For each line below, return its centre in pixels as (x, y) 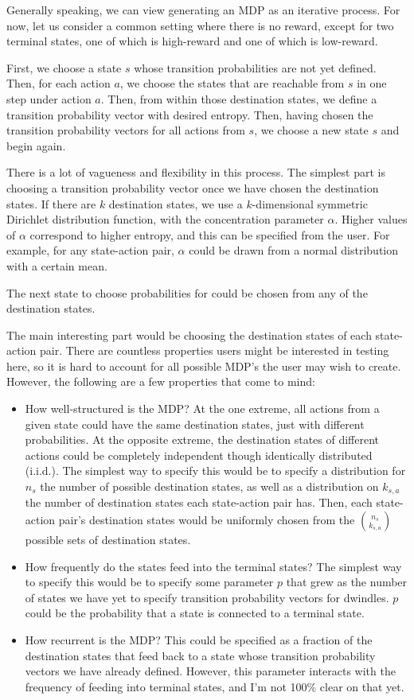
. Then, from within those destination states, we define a (239, 98)
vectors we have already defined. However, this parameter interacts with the (210, 671)
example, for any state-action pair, (90, 250)
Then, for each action (59, 83)
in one (372, 83)
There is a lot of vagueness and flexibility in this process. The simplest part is (196, 172)
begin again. (36, 145)
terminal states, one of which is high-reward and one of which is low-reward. (192, 41)
